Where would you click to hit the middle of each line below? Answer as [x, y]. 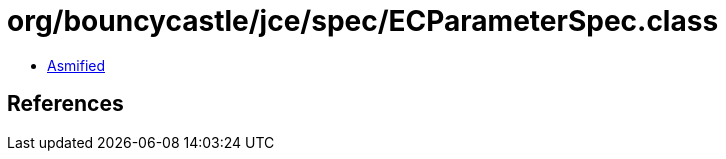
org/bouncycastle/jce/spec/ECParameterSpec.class [363, 21]
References [65, 104]
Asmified [76, 65]
